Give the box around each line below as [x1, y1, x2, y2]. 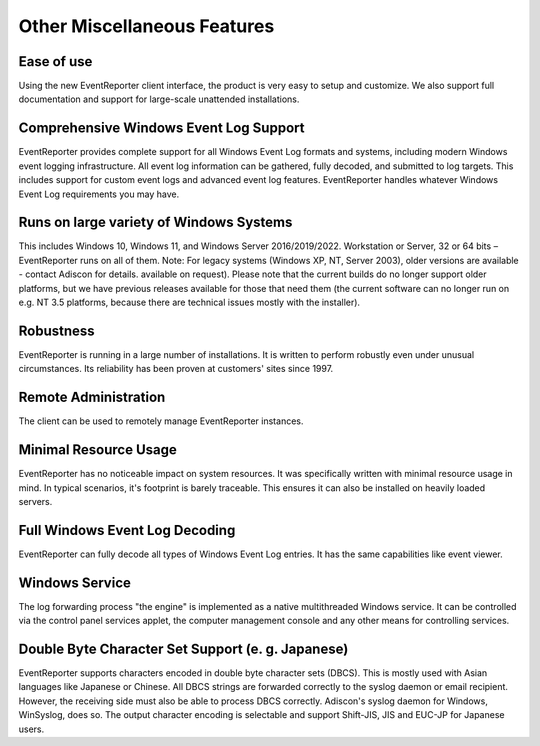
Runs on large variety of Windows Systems [18, 214, 293, 231]
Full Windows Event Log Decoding [18, 521, 236, 539]
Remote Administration [18, 389, 166, 406]
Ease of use [18, 53, 93, 70]
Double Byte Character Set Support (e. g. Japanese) [18, 640, 349, 657]
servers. [18, 495, 53, 507]
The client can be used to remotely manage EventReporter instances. [18, 415, 304, 427]
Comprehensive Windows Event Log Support [18, 120, 305, 137]
